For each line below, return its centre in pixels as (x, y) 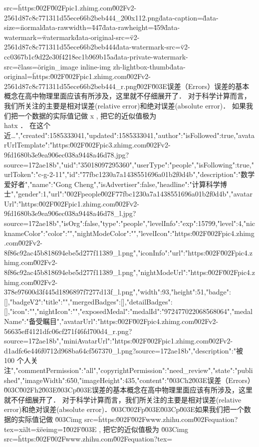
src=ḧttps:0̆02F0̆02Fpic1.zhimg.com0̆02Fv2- (70, 7)
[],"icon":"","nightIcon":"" (41, 311)
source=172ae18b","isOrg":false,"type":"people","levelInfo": (92, 223)
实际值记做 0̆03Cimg (50, 419)
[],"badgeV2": (24, 301)
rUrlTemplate (25, 145)
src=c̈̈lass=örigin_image (41, 66)
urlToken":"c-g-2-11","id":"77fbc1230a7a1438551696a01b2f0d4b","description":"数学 (129, 174)
